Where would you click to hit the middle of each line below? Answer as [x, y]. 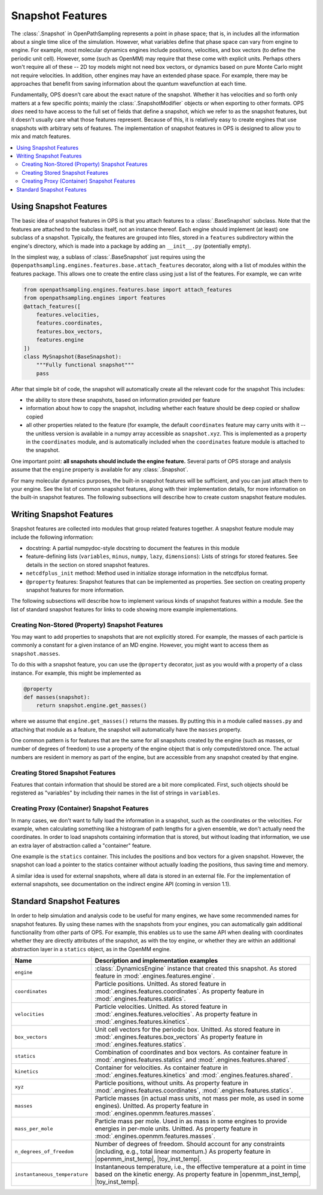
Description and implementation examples [156, 961]
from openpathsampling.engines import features [95, 298]
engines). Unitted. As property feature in [152, 1106]
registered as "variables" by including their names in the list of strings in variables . [115, 793]
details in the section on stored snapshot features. [88, 565]
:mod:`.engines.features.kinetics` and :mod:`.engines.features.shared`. [194, 1075]
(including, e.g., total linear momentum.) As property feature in [183, 1151]
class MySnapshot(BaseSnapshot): [73, 357]
